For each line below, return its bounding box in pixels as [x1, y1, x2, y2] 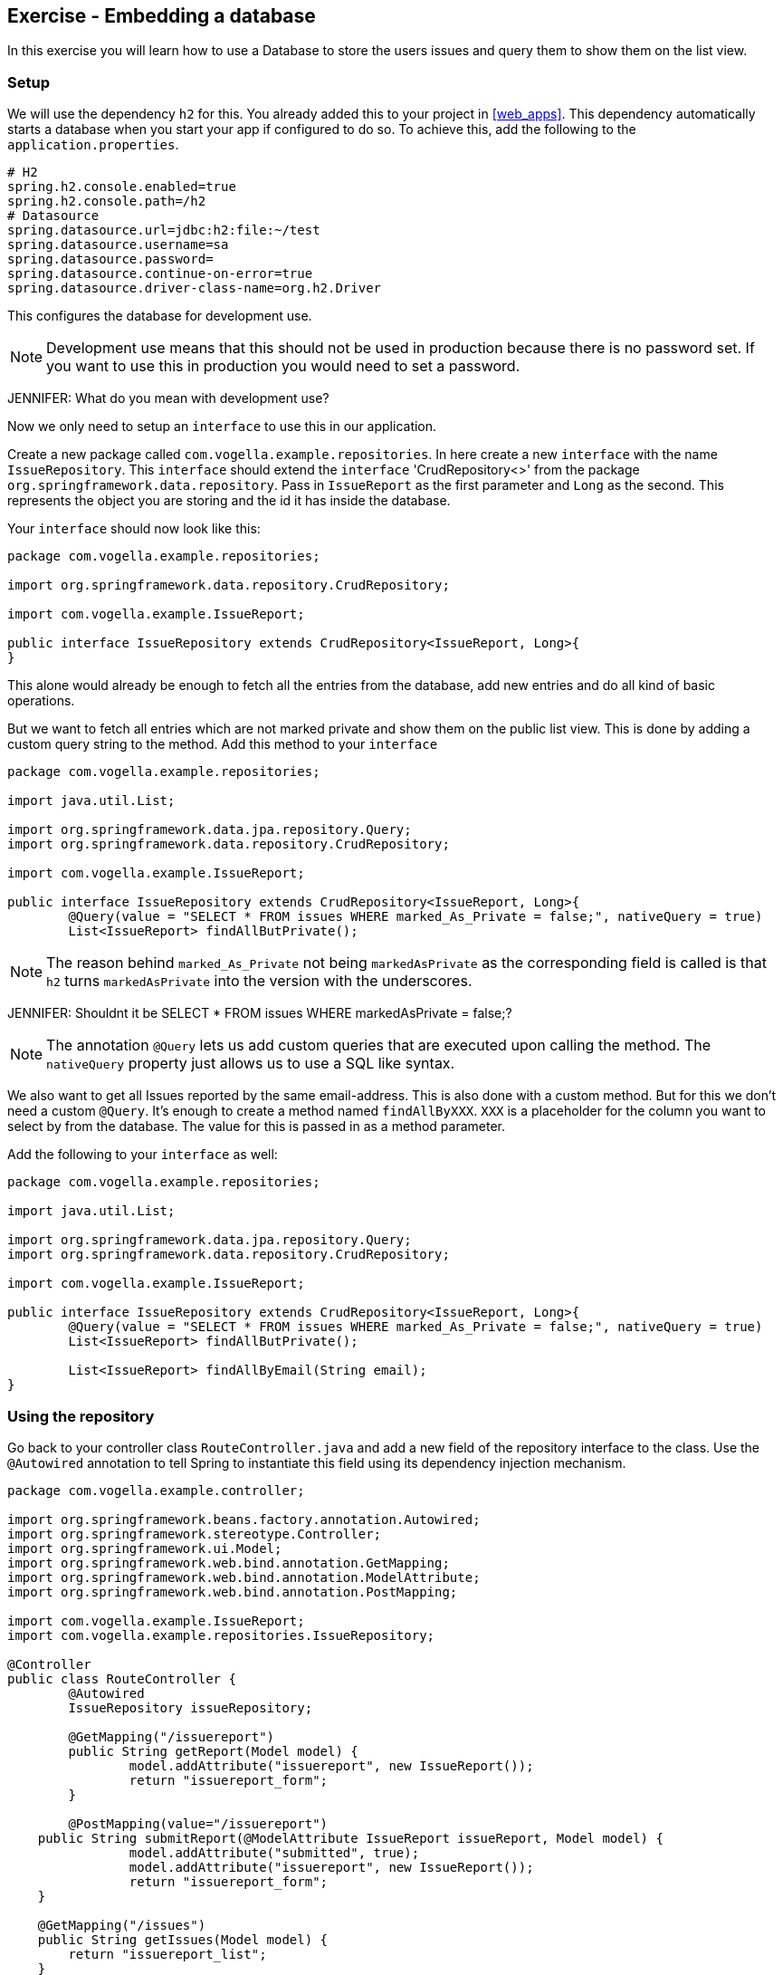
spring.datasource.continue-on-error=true [7, 266, 313, 282]
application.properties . [7, 137, 179, 153]
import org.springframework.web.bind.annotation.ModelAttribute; [7, 1569, 481, 1585]
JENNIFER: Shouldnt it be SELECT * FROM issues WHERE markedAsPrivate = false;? [7, 1005, 512, 1021]
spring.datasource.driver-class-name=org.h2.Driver [7, 281, 382, 296]
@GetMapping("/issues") [37, 1917, 206, 1932]
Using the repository [7, 1406, 155, 1425]
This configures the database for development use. [7, 308, 312, 324]
